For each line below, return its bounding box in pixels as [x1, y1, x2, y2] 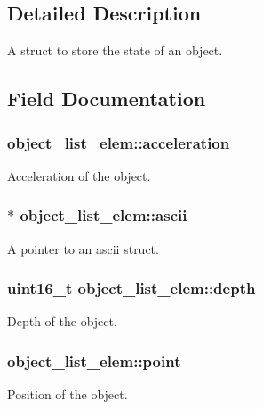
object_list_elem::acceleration [7, 131, 230, 153]
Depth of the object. [7, 312, 117, 331]
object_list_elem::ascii [20, 204, 187, 226]
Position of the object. [7, 385, 128, 404]
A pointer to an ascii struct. [7, 239, 159, 258]
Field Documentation [7, 85, 206, 112]
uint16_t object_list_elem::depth [7, 277, 256, 299]
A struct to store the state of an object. [7, 41, 223, 60]
